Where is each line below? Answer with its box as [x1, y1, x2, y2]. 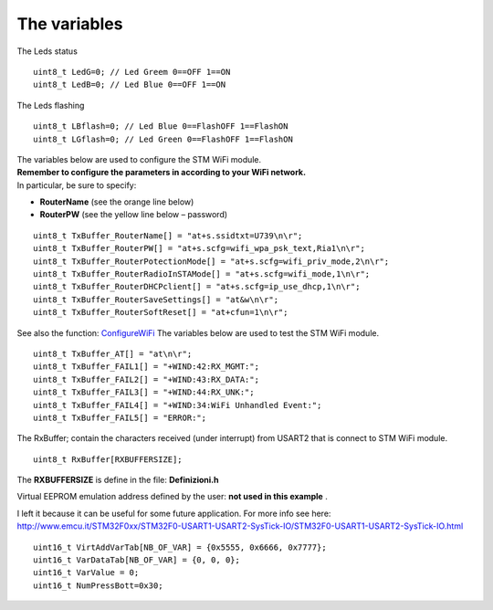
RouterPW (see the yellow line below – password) [39, 209, 228, 220]
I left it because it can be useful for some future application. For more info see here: [16, 508, 331, 519]
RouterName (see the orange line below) [39, 196, 194, 207]
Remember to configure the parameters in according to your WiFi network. [16, 167, 306, 178]
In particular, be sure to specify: [16, 179, 137, 191]
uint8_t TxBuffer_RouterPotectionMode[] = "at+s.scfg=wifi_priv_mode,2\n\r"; [33, 256, 390, 267]
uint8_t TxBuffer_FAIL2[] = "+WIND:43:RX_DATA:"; [33, 374, 260, 384]
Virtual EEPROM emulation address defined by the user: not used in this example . [16, 491, 328, 502]
